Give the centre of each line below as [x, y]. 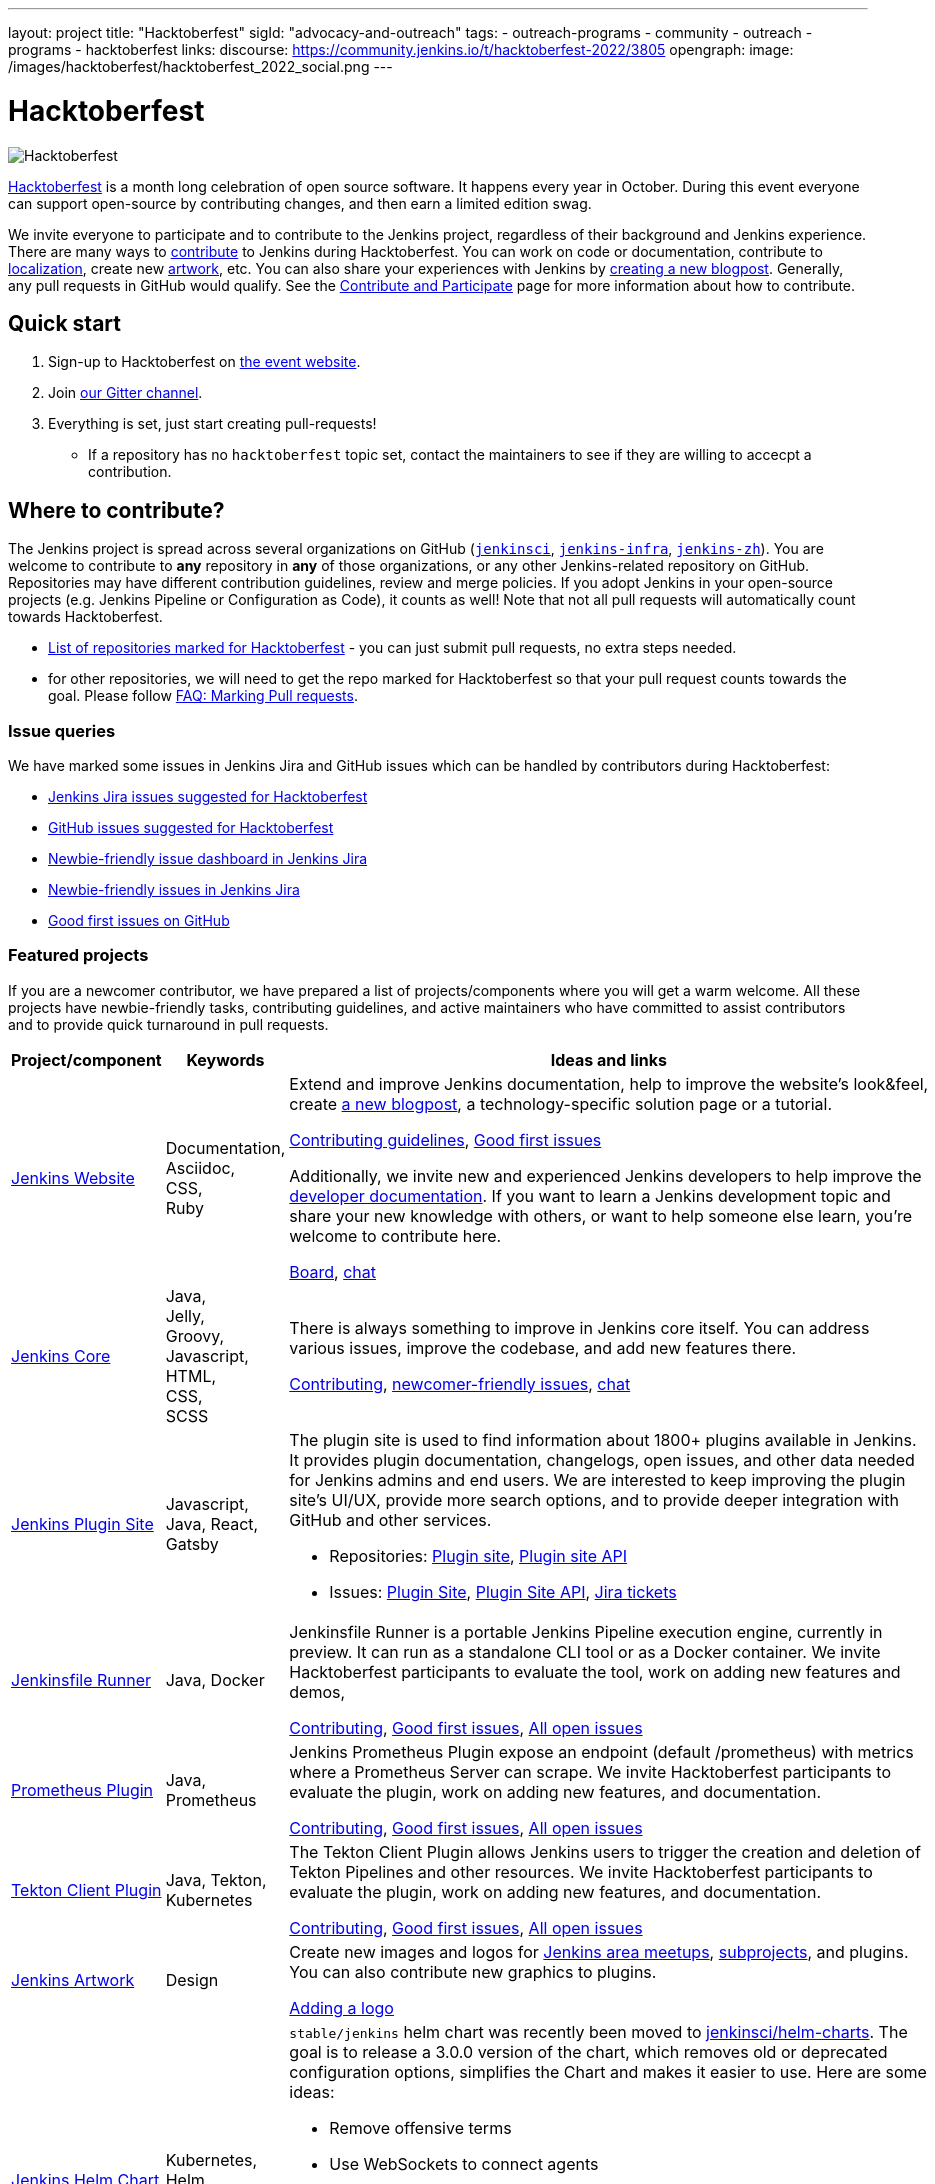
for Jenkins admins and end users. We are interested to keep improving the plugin [597, 1479]
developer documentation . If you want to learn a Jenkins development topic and [590, 1195]
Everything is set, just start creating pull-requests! [212, 424]
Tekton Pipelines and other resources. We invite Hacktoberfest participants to [581, 1871]
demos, [317, 1691]
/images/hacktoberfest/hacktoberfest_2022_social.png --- [200, 66]
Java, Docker [215, 1679]
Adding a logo [341, 2007]
